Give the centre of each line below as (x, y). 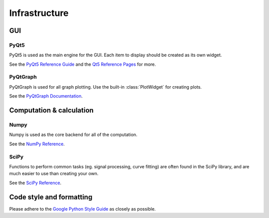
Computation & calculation (52, 110)
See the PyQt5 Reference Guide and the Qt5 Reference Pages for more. (83, 64)
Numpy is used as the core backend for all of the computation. (73, 135)
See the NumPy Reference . (37, 144)
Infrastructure (39, 13)
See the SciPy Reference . (35, 183)
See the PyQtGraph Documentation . (46, 96)
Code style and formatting (51, 197)
